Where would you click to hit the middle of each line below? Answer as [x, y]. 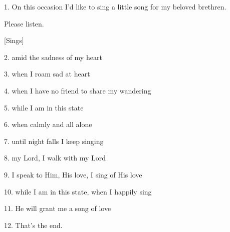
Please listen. [24, 23]
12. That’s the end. [33, 225]
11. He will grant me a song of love [58, 208]
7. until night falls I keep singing [54, 141]
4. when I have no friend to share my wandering [78, 90]
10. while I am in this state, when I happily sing [78, 191]
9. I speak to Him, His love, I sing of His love [73, 174]
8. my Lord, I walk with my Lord [55, 158]
